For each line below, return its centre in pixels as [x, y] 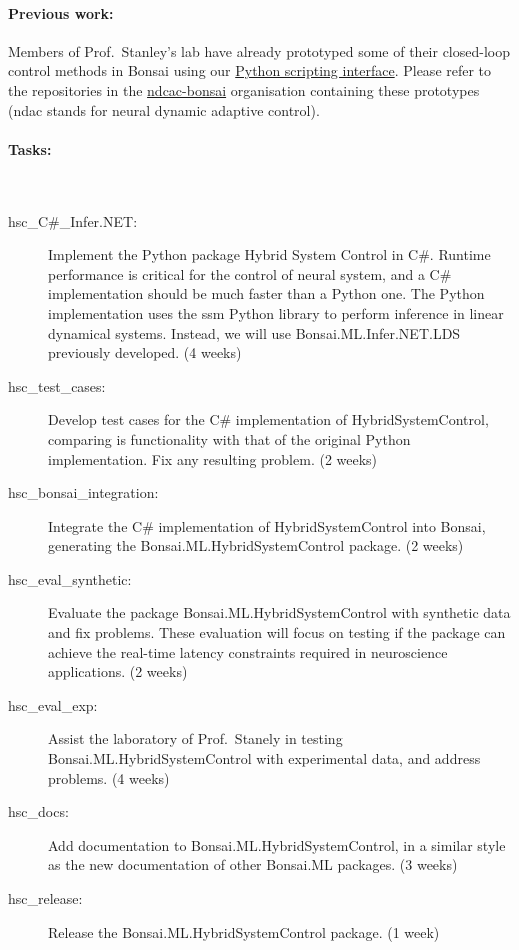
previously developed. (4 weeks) [145, 352]
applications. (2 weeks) [118, 671]
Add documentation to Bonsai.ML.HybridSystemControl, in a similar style [277, 844]
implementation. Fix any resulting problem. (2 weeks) [213, 458]
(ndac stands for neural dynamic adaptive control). [164, 109]
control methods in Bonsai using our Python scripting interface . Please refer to [250, 70]
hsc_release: [45, 898]
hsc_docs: [38, 811]
